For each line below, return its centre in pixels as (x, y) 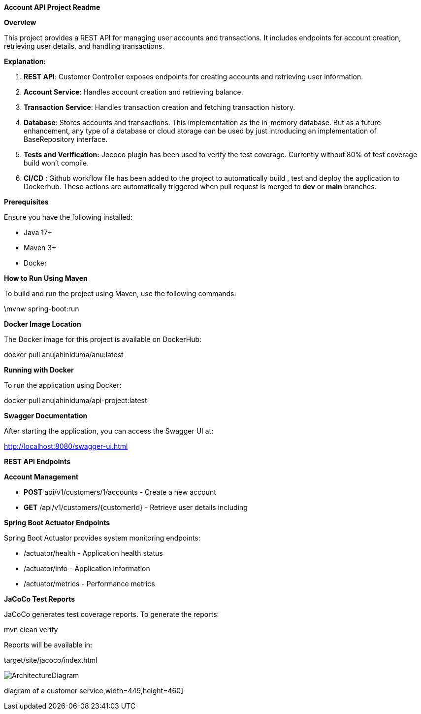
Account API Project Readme (52, 7)
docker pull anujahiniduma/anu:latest (64, 355)
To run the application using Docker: (63, 385)
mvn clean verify (31, 629)
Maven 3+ (40, 248)
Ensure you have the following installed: (68, 217)
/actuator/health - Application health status (93, 553)
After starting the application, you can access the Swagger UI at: (109, 431)
